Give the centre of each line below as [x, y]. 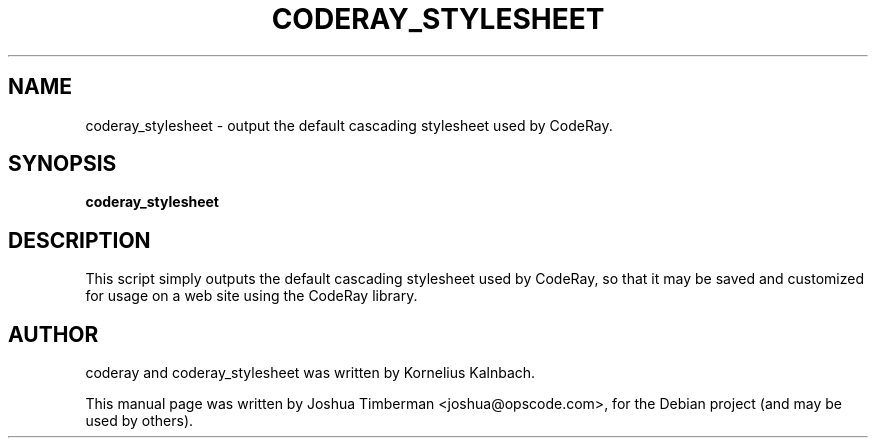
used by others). [139, 421]
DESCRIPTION [79, 240]
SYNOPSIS [62, 164]
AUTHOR [53, 334]
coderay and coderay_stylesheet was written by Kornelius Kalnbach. [310, 373]
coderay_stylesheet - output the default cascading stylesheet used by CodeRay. [349, 125]
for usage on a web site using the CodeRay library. [251, 296]
